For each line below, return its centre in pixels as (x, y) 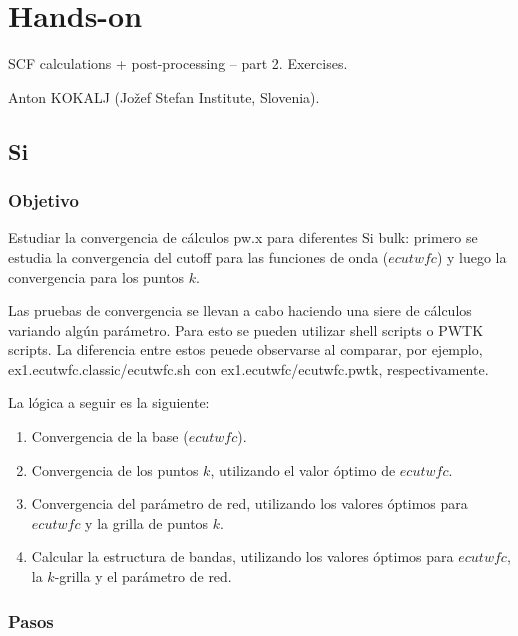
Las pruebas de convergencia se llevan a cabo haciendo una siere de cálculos (240, 310)
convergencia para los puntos (96, 276)
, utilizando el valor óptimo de (303, 469)
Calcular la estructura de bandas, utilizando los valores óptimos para (242, 556)
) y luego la (471, 256)
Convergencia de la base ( (110, 436)
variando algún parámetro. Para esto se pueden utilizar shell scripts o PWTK (246, 329)
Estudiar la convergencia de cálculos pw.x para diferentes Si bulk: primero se (243, 237)
